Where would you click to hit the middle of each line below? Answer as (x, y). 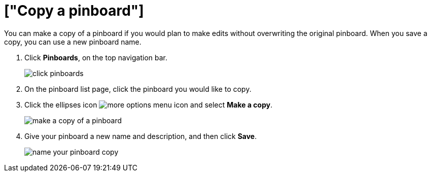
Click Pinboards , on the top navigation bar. (96, 57)
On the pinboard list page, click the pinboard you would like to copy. (138, 89)
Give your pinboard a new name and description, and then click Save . (141, 136)
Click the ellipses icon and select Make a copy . (149, 104)
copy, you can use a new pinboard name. (73, 42)
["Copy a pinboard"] (74, 11)
